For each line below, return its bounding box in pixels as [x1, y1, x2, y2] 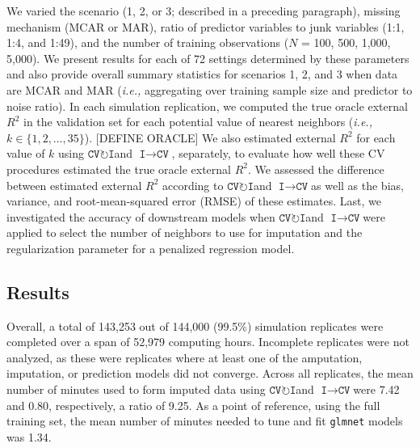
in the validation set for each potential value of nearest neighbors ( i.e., [23, 113, 372, 130]
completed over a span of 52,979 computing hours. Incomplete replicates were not [6, 333, 409, 350]
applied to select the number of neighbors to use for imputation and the [6, 224, 363, 241]
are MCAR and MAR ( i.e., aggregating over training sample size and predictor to [6, 81, 413, 98]
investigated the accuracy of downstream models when [6, 208, 275, 225]
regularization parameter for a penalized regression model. [6, 239, 295, 256]
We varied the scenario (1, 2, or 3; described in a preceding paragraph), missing [6, 2, 401, 19]
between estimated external [6, 176, 142, 193]
